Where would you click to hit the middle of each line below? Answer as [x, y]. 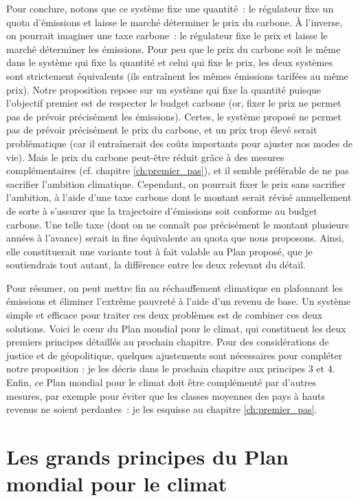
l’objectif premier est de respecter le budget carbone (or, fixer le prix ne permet [174, 103]
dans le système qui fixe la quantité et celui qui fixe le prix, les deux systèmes [169, 62]
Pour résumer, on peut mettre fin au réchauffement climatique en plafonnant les [175, 287]
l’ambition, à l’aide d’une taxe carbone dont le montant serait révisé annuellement [179, 197]
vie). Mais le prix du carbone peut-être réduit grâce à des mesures [145, 157]
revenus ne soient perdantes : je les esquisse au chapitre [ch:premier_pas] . [162, 409]
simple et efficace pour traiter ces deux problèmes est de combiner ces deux [165, 315]
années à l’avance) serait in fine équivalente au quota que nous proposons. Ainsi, [175, 238]
